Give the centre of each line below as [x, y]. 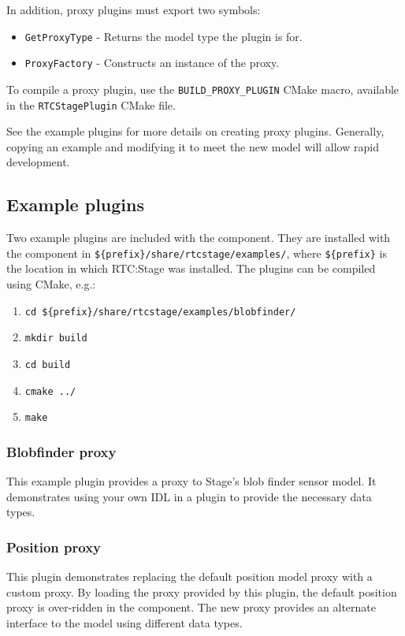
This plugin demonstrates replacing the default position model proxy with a [189, 576]
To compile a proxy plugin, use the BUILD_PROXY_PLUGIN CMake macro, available [203, 89]
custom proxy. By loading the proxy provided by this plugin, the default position [202, 591]
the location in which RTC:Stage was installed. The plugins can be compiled [191, 268]
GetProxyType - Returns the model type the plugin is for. [163, 36]
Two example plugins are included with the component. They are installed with [199, 238]
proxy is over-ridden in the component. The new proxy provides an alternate [191, 607]
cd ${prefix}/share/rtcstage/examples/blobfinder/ [160, 312]
